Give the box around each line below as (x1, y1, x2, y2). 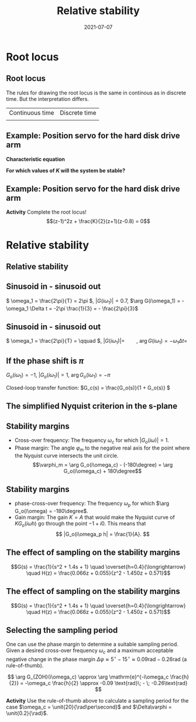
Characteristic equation (6, 156, 66, 163)
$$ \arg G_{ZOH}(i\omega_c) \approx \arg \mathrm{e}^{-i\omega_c (7, 673, 169, 680)
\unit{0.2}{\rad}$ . (6, 709, 49, 717)
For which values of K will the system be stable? (6, 167, 126, 174)
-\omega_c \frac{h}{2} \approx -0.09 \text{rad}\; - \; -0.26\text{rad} (25, 679, 188, 686)
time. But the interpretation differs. (6, 95, 90, 102)
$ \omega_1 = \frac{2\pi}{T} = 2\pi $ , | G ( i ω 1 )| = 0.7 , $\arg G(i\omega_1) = (6, 297, 181, 306)
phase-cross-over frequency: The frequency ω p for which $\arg (14, 500, 170, 508)
